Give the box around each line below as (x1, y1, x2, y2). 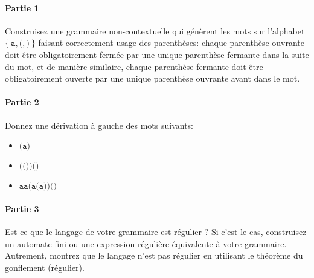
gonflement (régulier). (5, 260, 85, 273)
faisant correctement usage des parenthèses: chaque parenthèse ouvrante (38, 36, 305, 49)
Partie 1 (5, 1, 39, 14)
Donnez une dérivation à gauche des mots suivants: (5, 118, 194, 131)
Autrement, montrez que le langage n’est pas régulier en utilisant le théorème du (5, 249, 303, 262)
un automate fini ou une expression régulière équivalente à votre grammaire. (5, 237, 287, 250)
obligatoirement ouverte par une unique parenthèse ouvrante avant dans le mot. (5, 72, 300, 85)
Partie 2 (5, 95, 39, 108)
